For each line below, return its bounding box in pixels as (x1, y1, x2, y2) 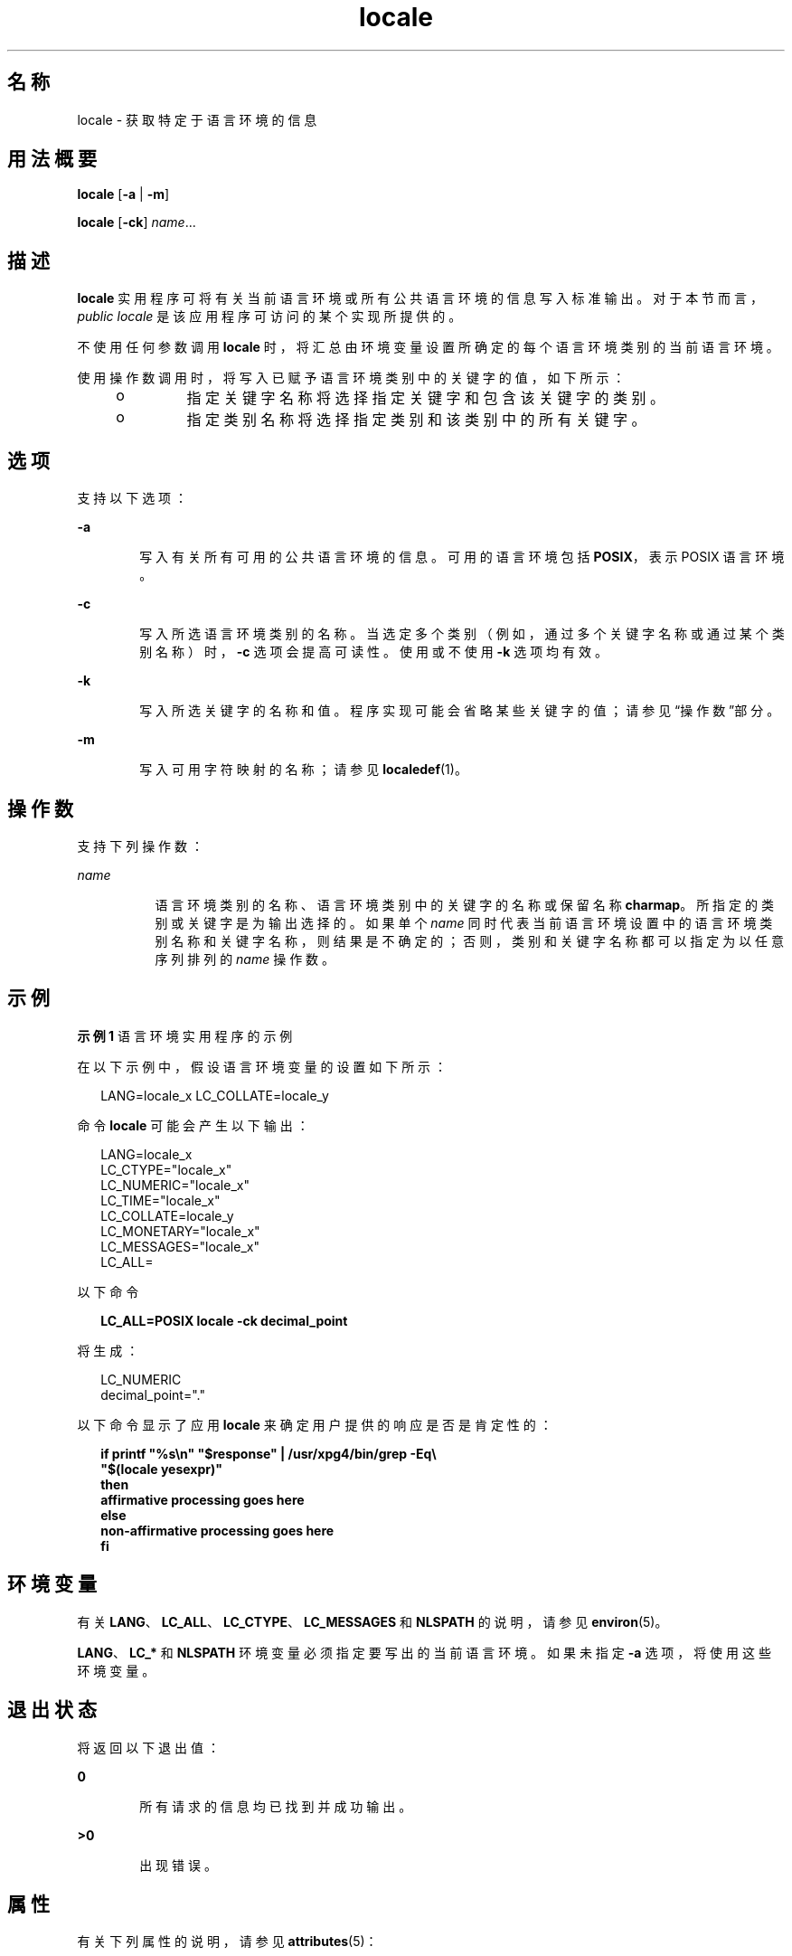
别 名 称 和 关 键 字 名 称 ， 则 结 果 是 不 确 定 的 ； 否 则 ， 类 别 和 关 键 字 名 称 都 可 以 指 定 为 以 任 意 (155, 932, 785, 949)
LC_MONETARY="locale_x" (100, 1223, 260, 1239)
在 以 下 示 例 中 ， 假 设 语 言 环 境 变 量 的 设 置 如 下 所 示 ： (77, 1058, 448, 1074)
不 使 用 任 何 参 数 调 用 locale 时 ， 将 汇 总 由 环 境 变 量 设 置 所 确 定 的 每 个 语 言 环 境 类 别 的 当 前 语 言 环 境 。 (77, 339, 779, 355)
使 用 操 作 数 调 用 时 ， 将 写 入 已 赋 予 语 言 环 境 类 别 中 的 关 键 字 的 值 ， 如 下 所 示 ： (77, 370, 626, 386)
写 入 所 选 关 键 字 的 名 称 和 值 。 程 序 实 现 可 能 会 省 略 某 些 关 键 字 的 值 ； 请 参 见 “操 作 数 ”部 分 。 (139, 703, 780, 719)
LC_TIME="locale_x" (100, 1192, 221, 1208)
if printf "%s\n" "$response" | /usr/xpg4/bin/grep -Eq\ (100, 1445, 437, 1461)
